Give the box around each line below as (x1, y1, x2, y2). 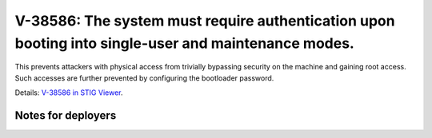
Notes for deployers (14, 108, 117, 122)
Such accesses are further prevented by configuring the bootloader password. (14, 73, 274, 83)
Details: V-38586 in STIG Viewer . (14, 88, 123, 97)
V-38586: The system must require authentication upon (14, 12, 395, 30)
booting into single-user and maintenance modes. (14, 34, 355, 52)
